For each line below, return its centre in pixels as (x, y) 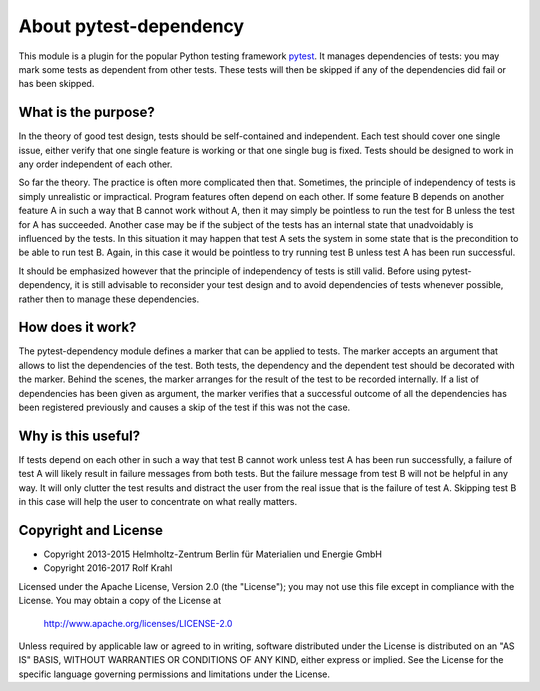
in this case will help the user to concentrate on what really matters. (158, 502)
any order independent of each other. (95, 164)
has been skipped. (56, 84)
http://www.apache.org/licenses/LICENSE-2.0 (138, 623)
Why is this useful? (79, 435)
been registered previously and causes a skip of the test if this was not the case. (184, 407)
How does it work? (77, 327)
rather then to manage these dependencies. (109, 299)
